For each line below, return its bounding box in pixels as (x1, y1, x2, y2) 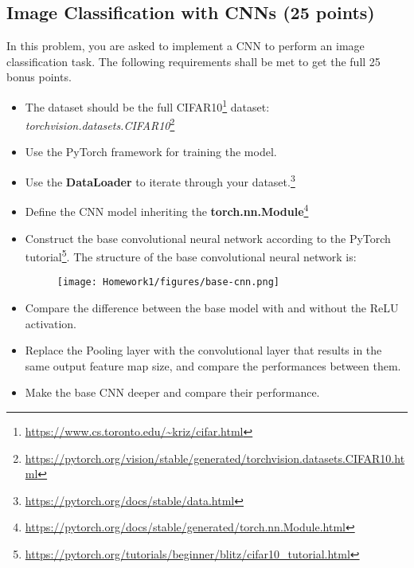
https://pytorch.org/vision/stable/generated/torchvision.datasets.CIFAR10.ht (25, 449, 405, 466)
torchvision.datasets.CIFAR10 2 (25, 115, 175, 133)
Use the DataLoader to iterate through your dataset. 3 (25, 171, 295, 190)
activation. (25, 315, 76, 331)
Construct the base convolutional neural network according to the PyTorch (25, 229, 391, 246)
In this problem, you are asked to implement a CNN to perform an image (6, 37, 365, 54)
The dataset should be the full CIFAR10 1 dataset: (25, 96, 270, 115)
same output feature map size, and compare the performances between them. (25, 357, 401, 374)
